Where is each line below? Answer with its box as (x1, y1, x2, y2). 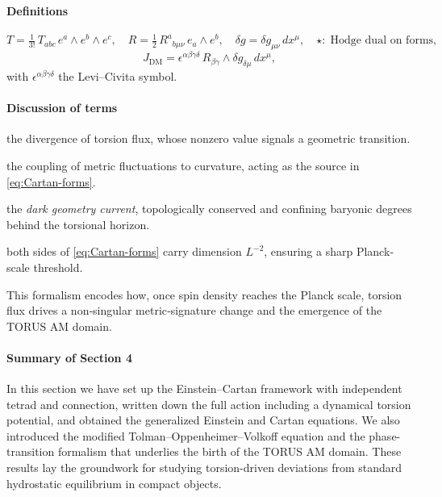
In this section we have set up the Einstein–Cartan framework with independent (6, 380, 402, 397)
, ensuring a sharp (264, 243, 353, 260)
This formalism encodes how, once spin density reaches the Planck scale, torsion (6, 286, 402, 303)
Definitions (6, 2, 69, 19)
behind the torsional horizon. (6, 215, 150, 232)
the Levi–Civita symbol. (58, 67, 177, 84)
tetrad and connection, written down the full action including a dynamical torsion (6, 395, 411, 412)
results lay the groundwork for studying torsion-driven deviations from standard (6, 459, 402, 476)
